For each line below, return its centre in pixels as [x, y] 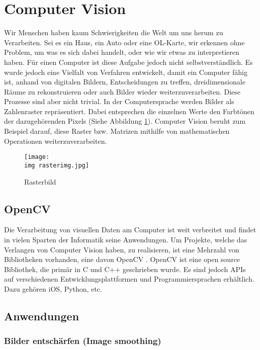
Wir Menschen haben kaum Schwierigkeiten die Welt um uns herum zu [114, 32]
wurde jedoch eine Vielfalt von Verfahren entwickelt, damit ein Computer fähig [126, 72]
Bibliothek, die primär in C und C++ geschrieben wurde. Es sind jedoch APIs [125, 269]
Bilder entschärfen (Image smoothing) [83, 341]
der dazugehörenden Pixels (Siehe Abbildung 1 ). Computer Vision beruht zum [125, 121]
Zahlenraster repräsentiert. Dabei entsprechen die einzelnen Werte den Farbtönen [129, 111]
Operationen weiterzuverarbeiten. [56, 141]
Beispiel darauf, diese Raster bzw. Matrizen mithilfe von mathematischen [117, 131]
